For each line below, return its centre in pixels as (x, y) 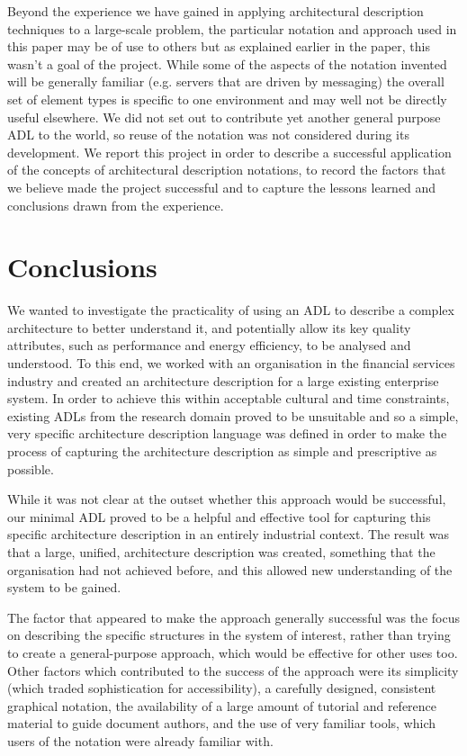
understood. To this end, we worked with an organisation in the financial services (231, 363)
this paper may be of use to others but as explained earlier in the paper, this (219, 46)
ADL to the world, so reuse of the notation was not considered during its (208, 135)
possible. (31, 468)
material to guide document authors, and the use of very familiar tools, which (222, 723)
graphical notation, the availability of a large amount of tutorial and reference (222, 705)
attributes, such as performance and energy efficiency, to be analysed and (209, 345)
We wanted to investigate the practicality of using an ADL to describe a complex (231, 310)
